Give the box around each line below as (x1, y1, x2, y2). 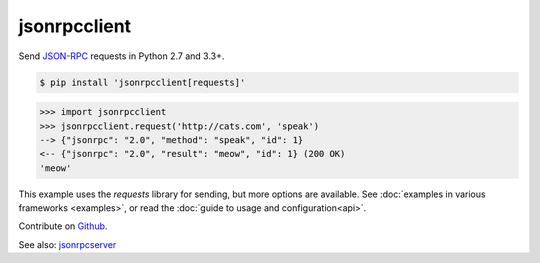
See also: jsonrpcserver (18, 238, 117, 250)
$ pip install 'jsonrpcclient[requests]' (39, 76, 246, 88)
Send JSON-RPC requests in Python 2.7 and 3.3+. (18, 50, 225, 62)
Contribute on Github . (18, 220, 108, 232)
